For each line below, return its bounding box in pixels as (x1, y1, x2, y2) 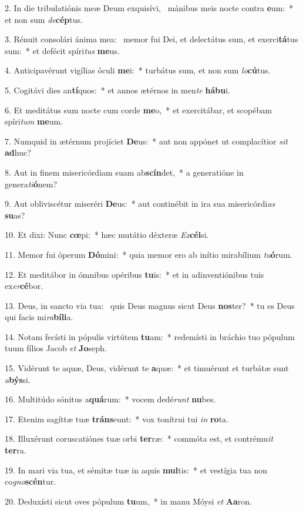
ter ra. (5, 444, 26, 456)
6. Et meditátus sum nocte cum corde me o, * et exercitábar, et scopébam (5, 103, 272, 116)
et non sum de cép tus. (5, 13, 83, 25)
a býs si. (5, 373, 31, 385)
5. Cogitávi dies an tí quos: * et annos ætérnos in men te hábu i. (5, 83, 230, 96)
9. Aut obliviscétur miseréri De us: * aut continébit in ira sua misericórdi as (5, 197, 275, 210)
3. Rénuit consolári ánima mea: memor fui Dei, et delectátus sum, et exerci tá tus (5, 33, 298, 45)
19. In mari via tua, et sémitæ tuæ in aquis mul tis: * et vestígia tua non (5, 463, 268, 476)
